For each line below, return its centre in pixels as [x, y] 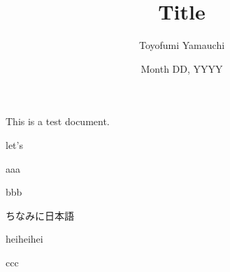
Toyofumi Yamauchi [182, 45]
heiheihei [24, 239]
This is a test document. [58, 121]
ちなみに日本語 [40, 215]
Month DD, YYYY [182, 68]
